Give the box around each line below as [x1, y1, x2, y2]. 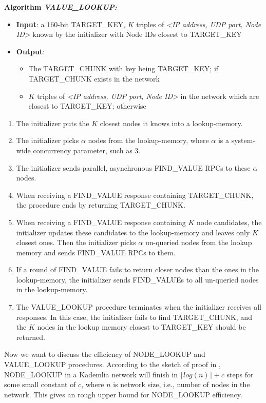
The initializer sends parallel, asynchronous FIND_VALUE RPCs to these [16, 162, 251, 173]
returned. [16, 331, 45, 342]
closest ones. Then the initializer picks [16, 237, 136, 248]
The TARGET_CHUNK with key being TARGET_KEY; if [28, 63, 219, 74]
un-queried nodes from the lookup [145, 237, 252, 248]
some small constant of [4, 379, 76, 390]
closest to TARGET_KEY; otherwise [28, 100, 146, 111]
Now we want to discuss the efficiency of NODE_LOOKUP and [4, 349, 205, 359]
